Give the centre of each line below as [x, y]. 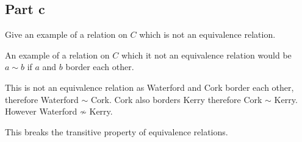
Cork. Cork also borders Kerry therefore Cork [176, 99]
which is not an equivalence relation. [207, 34]
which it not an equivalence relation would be [206, 55]
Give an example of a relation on [66, 34]
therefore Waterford [42, 99]
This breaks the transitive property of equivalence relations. [117, 131]
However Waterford [41, 111]
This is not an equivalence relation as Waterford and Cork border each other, [149, 87]
